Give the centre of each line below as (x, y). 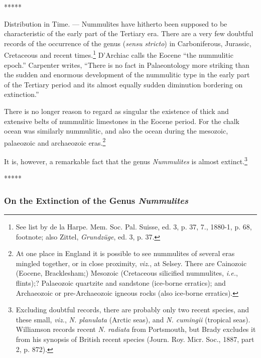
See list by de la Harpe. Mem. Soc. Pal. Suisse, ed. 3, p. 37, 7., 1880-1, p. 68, (134, 227)
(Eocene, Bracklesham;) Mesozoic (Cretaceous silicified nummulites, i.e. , (127, 273)
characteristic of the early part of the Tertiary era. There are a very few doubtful (129, 33)
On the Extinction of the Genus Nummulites (96, 200)
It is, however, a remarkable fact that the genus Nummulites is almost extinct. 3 (126, 160)
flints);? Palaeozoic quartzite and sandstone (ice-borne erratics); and (121, 283)
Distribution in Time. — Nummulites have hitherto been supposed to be (116, 23)
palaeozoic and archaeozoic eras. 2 (55, 142)
